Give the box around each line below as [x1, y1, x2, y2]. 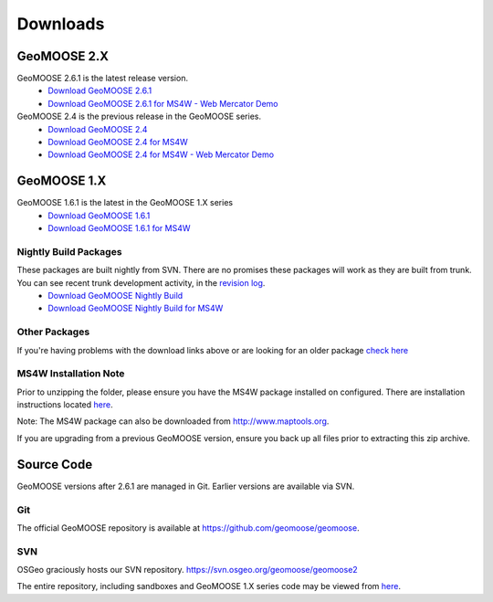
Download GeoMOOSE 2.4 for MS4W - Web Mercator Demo [47, 149, 274, 160]
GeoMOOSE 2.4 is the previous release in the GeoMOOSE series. [16, 111, 262, 122]
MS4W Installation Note [16, 367, 125, 380]
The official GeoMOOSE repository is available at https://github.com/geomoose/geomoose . [16, 522, 360, 533]
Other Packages [16, 325, 90, 338]
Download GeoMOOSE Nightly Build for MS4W [47, 302, 224, 314]
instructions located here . [16, 399, 113, 410]
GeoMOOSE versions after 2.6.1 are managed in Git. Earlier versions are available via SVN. [16, 481, 355, 491]
